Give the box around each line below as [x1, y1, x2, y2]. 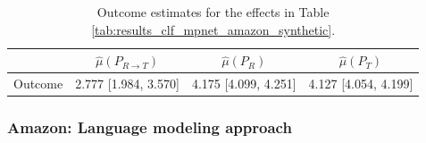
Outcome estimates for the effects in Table [96, 3, 330, 21]
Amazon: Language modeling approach [7, 116, 292, 139]
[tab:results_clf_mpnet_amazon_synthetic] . [91, 20, 336, 38]
